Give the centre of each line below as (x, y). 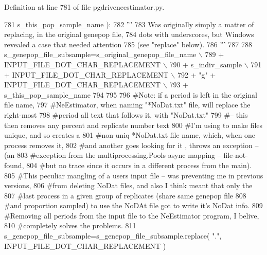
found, (14, 165)
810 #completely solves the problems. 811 (70, 225)
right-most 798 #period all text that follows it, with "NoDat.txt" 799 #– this (126, 114)
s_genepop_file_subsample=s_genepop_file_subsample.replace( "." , (113, 236)
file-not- (236, 155)
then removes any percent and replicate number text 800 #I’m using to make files (133, 125)
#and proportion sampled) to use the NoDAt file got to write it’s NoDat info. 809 (133, 205)
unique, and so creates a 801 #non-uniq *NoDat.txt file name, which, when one (130, 135)
